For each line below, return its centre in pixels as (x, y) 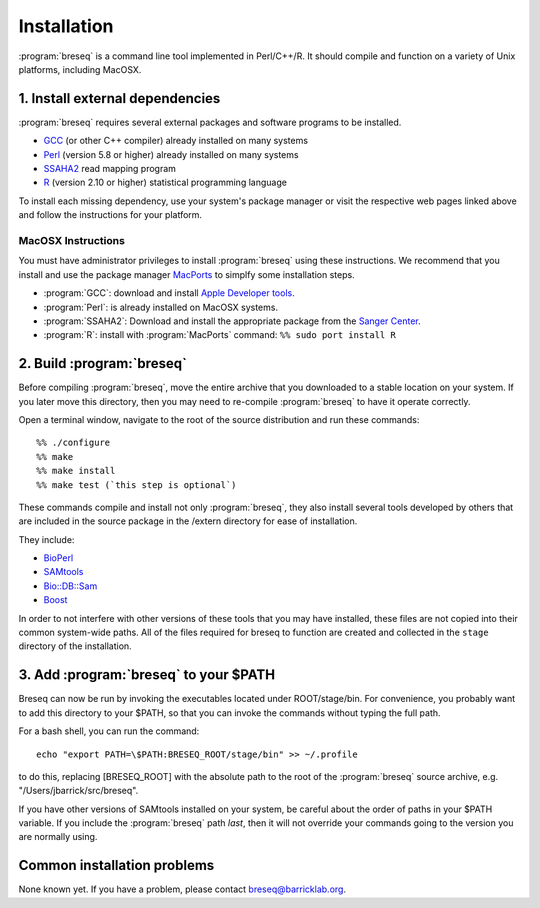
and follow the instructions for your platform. (110, 215)
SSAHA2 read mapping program (110, 169)
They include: (46, 539)
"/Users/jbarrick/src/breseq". (78, 791)
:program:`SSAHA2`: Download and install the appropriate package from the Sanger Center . (232, 321)
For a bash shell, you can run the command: (109, 731)
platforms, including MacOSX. (80, 69)
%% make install (76, 471)
